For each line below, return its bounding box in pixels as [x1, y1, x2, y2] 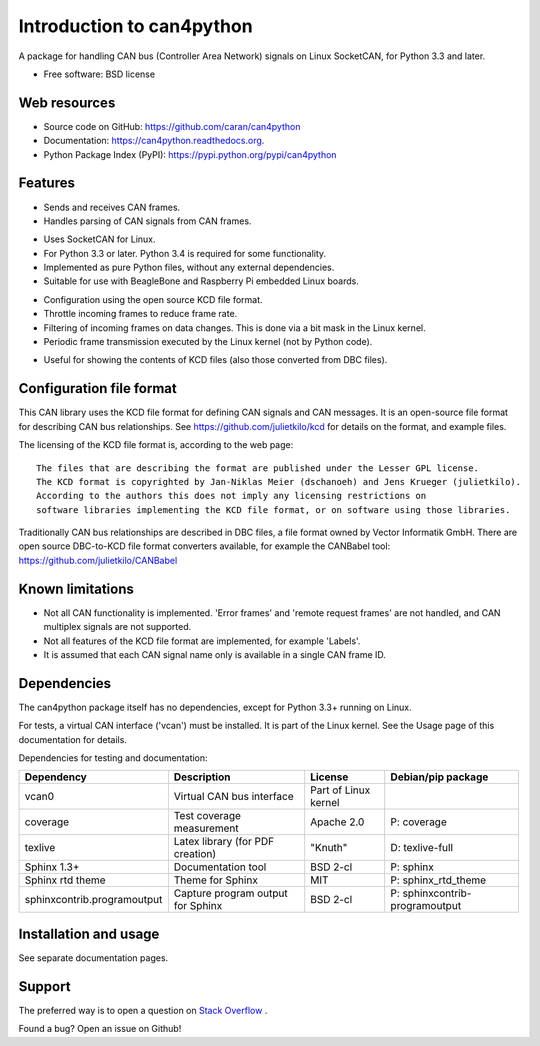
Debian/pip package [390, 770, 489, 784]
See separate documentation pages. [18, 951, 169, 964]
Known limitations [18, 580, 134, 597]
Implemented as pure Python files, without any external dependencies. [43, 261, 335, 274]
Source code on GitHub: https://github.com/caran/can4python [43, 120, 301, 132]
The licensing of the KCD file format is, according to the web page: [18, 439, 294, 451]
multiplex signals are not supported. [43, 621, 192, 633]
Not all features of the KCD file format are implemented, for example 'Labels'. [43, 635, 361, 647]
